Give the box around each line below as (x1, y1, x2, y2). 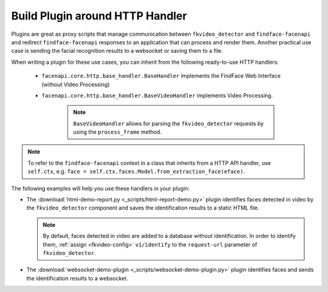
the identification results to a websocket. (26, 274, 129, 282)
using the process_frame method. (73, 128, 162, 136)
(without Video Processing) (41, 81, 110, 88)
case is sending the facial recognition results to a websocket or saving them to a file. (11, 47, 223, 55)
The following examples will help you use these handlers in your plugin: (11, 185, 190, 192)
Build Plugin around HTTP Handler (11, 9, 188, 22)
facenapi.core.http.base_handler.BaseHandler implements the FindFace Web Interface (41, 72, 281, 80)
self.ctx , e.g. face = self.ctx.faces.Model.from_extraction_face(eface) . (27, 168, 245, 175)
